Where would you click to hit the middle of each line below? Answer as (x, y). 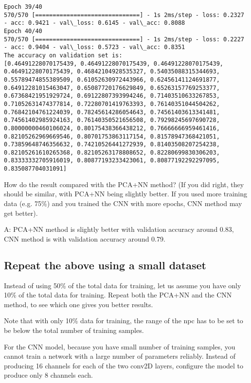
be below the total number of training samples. (74, 330)
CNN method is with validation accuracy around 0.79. (85, 238)
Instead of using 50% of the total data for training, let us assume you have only (123, 285)
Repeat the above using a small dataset (105, 265)
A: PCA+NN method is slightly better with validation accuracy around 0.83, (119, 229)
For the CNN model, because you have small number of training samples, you (120, 346)
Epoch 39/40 (23, 7)
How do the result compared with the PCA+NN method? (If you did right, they (124, 184)
